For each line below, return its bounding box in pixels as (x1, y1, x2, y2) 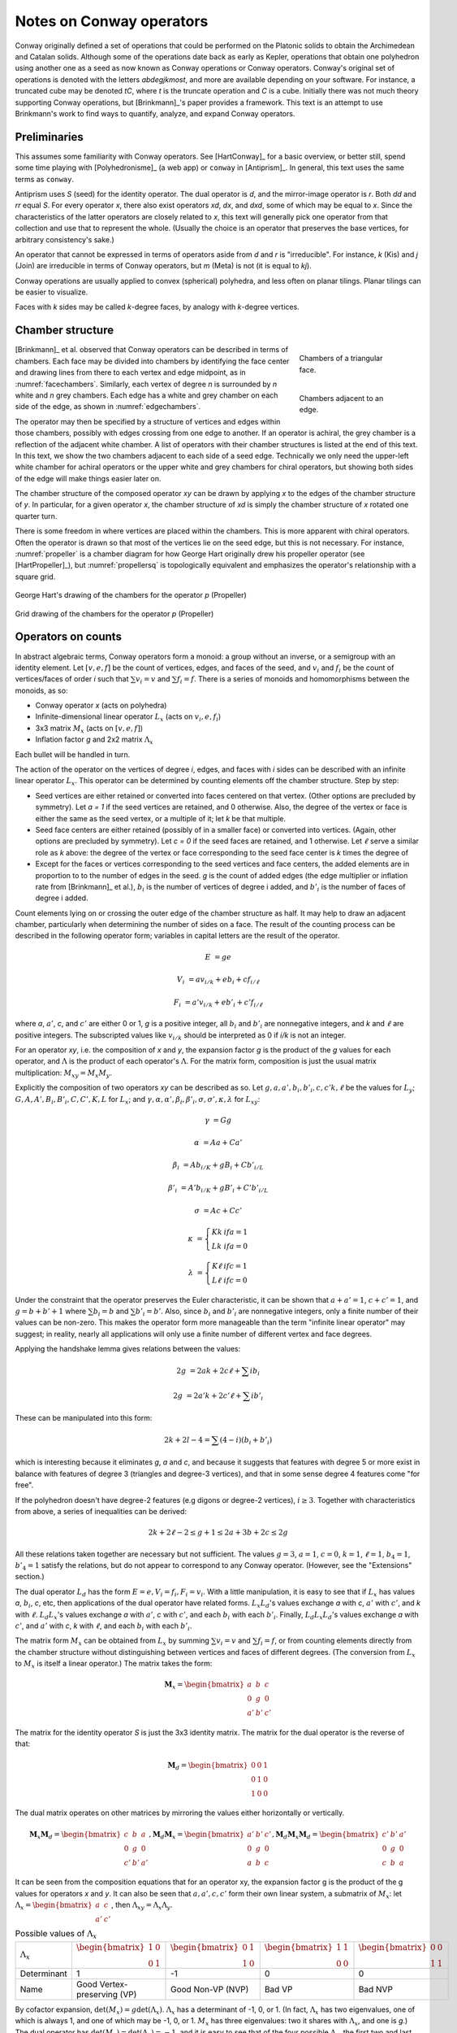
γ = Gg (204, 1115, 232, 1125)
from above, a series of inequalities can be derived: (15, 1506, 187, 1516)
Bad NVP (358, 1983, 394, 1995)
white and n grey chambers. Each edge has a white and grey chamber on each (15, 390, 278, 400)
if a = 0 (223, 1241, 248, 1251)
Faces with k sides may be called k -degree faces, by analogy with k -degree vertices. (15, 302, 300, 312)
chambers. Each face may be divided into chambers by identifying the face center (15, 356, 290, 366)
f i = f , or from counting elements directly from (257, 1635, 412, 1648)
